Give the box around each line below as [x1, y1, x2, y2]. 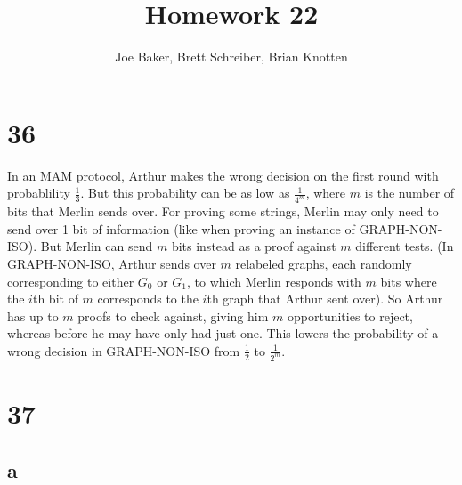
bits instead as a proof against [171, 237, 336, 255]
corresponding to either [7, 271, 134, 290]
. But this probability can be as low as [80, 183, 290, 202]
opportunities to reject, [287, 306, 413, 325]
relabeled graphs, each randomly [235, 254, 412, 272]
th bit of [32, 289, 78, 308]
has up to [7, 306, 59, 325]
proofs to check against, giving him [77, 306, 269, 325]
